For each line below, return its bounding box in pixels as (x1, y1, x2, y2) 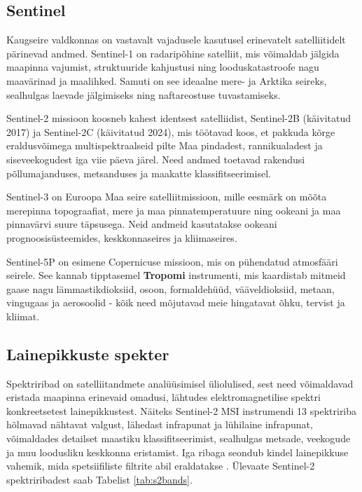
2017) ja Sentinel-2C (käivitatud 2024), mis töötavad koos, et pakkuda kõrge (6, 124, 335, 139)
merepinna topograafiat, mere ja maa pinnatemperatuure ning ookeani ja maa (6, 203, 341, 217)
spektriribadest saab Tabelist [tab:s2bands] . (6, 472, 193, 486)
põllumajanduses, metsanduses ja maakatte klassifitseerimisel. (6, 165, 271, 180)
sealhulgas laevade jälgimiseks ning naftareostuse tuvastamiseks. (6, 87, 281, 102)
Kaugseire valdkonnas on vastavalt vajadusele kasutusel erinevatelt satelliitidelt (6, 32, 346, 47)
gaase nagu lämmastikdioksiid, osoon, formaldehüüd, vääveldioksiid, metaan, (6, 281, 335, 296)
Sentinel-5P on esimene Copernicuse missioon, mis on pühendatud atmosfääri (6, 254, 338, 268)
